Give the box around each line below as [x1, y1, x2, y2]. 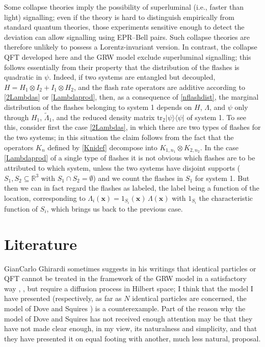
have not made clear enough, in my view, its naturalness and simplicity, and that [4, 323, 257, 334]
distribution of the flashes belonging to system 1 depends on [4, 101, 192, 112]
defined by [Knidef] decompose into [47, 142, 157, 152]
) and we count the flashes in [93, 172, 183, 183]
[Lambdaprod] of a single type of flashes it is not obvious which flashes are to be [4, 152, 255, 163]
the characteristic [199, 192, 253, 203]
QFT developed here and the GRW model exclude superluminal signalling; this [4, 51, 251, 62]
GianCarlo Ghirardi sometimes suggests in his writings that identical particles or [4, 263, 256, 273]
